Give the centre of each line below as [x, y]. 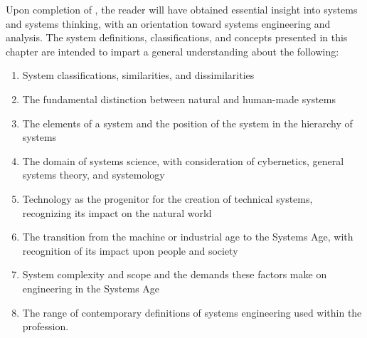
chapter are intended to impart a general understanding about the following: [172, 51]
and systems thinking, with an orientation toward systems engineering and [168, 23]
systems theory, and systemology [94, 175]
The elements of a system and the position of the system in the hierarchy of [187, 123]
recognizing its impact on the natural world [117, 212]
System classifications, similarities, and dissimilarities [138, 75]
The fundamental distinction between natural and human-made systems [179, 99]
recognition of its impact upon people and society [130, 250]
